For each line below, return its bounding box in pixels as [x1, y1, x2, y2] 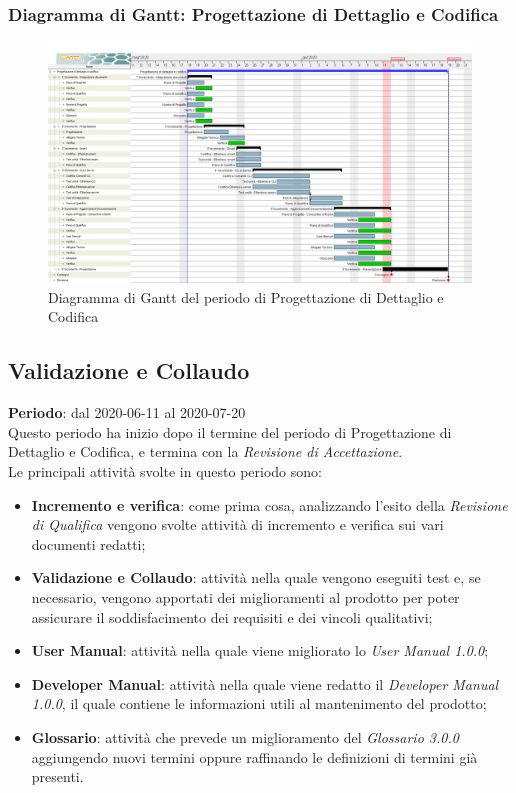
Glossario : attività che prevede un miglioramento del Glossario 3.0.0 [31, 726, 459, 747]
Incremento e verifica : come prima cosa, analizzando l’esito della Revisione [31, 494, 508, 515]
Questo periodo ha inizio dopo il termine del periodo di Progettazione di [8, 421, 452, 442]
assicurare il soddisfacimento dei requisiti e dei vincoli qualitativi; [31, 606, 433, 627]
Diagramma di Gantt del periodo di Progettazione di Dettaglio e [48, 286, 444, 307]
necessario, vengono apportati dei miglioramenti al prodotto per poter [31, 586, 460, 607]
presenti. [31, 766, 84, 787]
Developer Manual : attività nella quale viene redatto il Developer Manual [31, 673, 499, 694]
